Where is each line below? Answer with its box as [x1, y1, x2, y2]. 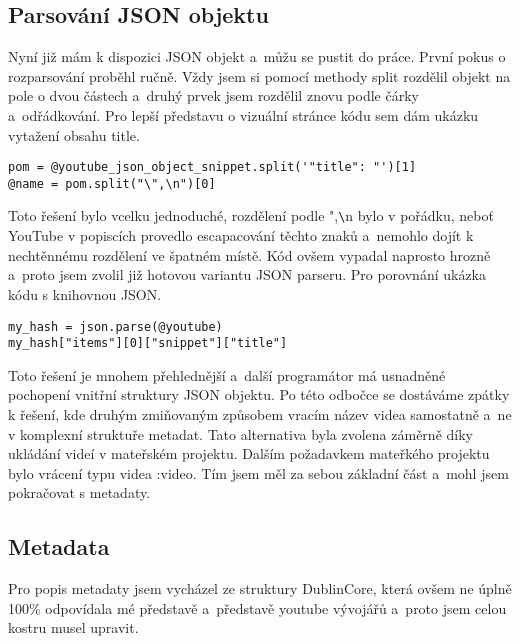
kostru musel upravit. [8, 617, 139, 638]
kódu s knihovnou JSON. [8, 283, 162, 304]
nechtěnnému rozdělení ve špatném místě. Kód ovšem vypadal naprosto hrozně [8, 244, 491, 265]
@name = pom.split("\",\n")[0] [8, 176, 216, 191]
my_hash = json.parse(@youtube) [8, 319, 223, 334]
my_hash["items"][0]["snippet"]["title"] [8, 336, 288, 351]
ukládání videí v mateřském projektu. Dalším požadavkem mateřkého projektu [8, 443, 490, 464]
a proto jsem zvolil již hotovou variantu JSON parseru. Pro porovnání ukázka [8, 264, 487, 285]
